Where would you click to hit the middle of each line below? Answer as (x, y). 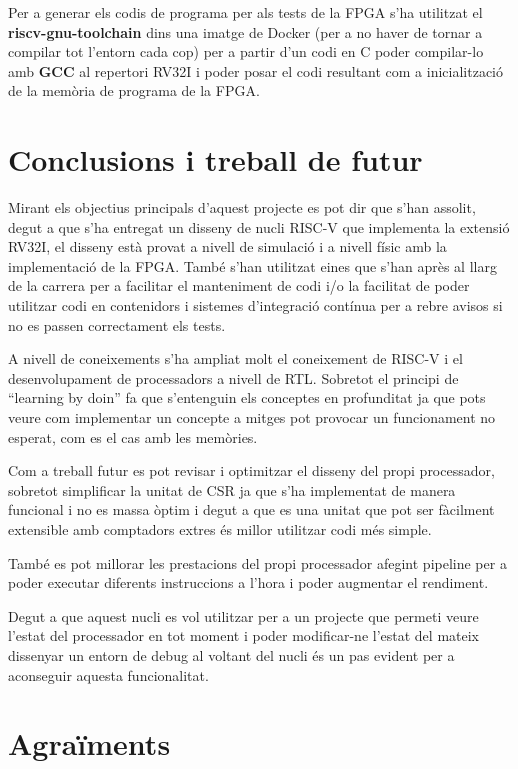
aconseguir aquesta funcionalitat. (108, 674)
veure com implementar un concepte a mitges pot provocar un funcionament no (252, 417)
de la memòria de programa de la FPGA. (134, 90)
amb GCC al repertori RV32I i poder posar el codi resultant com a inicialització (256, 70)
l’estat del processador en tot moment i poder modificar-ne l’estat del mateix (243, 635)
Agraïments (89, 743)
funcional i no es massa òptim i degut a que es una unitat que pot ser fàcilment (251, 509)
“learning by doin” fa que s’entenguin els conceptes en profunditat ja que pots (247, 397)
